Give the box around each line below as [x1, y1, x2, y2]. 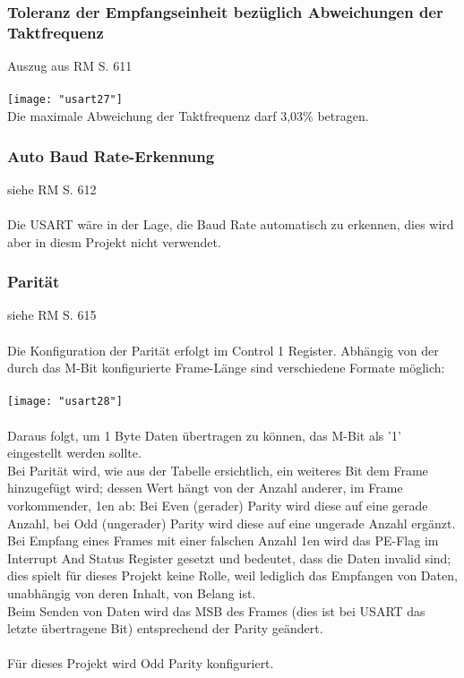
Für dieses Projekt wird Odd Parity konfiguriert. [7, 654, 274, 673]
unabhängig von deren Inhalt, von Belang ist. [7, 583, 256, 602]
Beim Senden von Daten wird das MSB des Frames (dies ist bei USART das [7, 601, 425, 620]
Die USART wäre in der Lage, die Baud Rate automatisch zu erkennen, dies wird [7, 214, 454, 233]
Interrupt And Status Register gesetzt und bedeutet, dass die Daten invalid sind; [7, 548, 451, 567]
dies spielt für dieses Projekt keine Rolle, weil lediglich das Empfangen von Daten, [7, 566, 458, 585]
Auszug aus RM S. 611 [7, 56, 133, 75]
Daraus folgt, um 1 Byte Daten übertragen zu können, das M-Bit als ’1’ [7, 425, 401, 444]
